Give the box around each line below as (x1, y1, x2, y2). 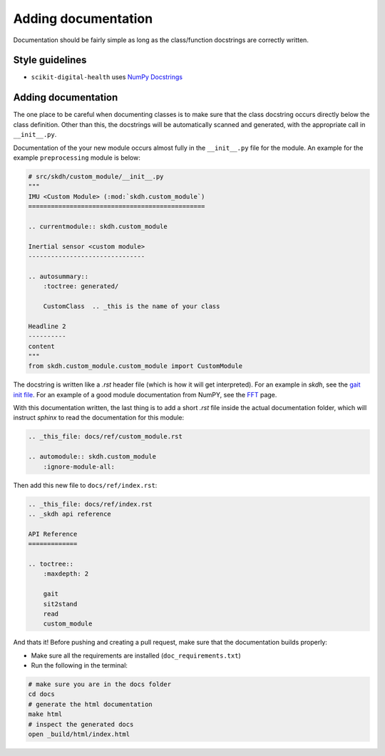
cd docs (28, 690, 55, 698)
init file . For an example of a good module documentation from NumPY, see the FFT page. (13, 390, 277, 399)
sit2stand (43, 600, 78, 608)
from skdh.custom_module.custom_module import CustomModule (28, 362, 243, 370)
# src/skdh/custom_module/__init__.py (28, 172, 164, 180)
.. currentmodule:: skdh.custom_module (28, 222, 168, 230)
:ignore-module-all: (43, 462, 115, 471)
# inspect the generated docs (28, 720, 134, 728)
